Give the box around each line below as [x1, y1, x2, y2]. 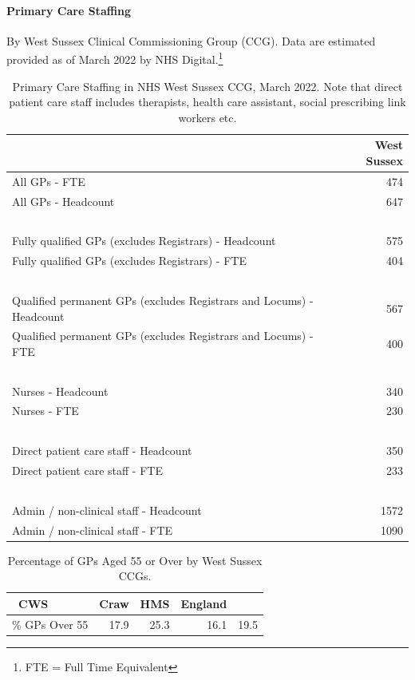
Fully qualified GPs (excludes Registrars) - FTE [12, 252, 247, 269]
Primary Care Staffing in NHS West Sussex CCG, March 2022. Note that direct [12, 77, 403, 94]
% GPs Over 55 [12, 615, 89, 632]
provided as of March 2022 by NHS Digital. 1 [6, 49, 223, 68]
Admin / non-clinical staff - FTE [12, 521, 173, 538]
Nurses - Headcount [12, 382, 109, 399]
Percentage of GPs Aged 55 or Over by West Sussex [7, 552, 263, 568]
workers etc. [178, 109, 237, 125]
